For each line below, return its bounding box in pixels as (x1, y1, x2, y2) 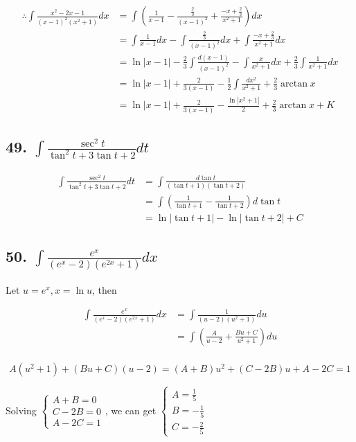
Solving (6, 403, 37, 417)
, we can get (105, 403, 157, 417)
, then (92, 282, 117, 297)
